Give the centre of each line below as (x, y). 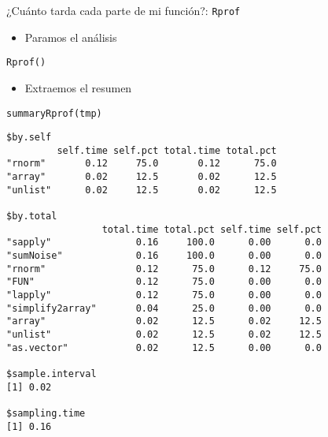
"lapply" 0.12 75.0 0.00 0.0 (164, 295)
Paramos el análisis (71, 37)
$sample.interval (52, 374)
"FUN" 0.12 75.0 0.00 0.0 (164, 282)
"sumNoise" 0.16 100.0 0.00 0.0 (164, 256)
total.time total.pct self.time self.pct (212, 229)
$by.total (32, 217)
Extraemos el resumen (78, 87)
